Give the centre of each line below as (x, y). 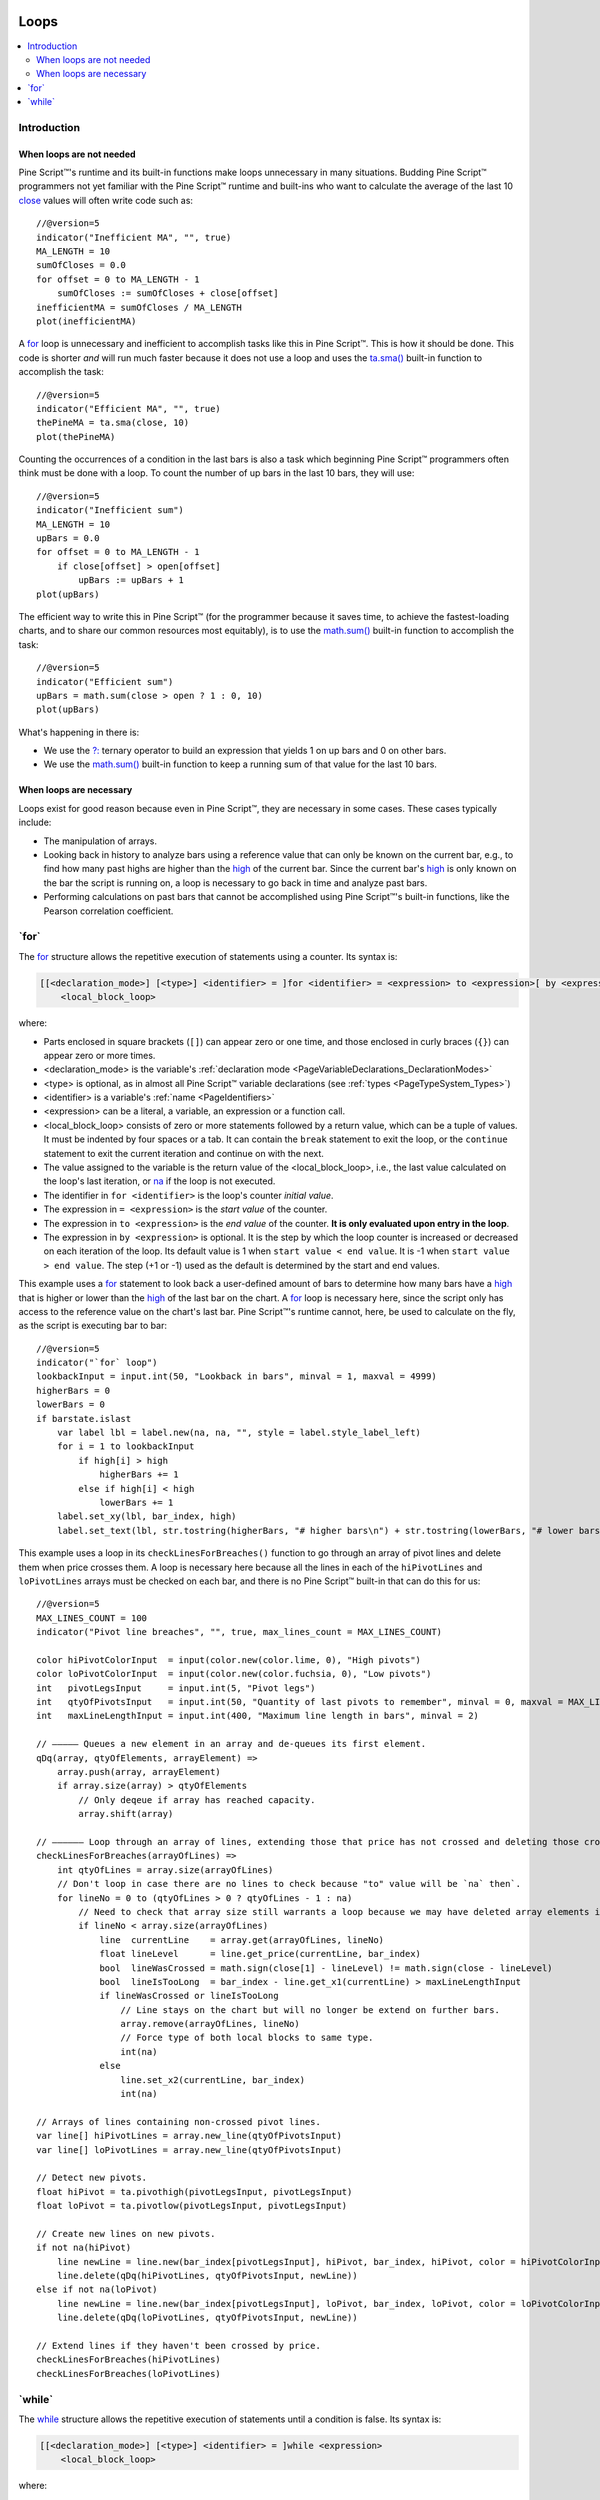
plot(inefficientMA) (86, 321)
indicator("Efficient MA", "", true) (129, 408)
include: (35, 822)
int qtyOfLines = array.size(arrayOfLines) (165, 1869)
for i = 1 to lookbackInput (125, 1446)
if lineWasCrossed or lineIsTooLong (189, 1996)
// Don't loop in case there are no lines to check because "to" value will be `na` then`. (289, 1884)
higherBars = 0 (73, 1390)
